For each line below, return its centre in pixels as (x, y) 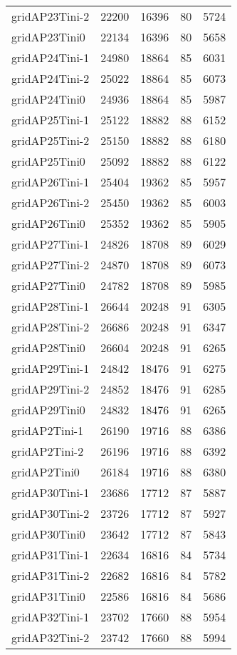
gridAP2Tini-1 (48, 430)
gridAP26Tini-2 (51, 202)
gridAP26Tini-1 (51, 182)
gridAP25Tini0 (48, 161)
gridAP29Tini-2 (51, 389)
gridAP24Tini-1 (51, 57)
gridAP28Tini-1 (51, 306)
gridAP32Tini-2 (51, 637)
